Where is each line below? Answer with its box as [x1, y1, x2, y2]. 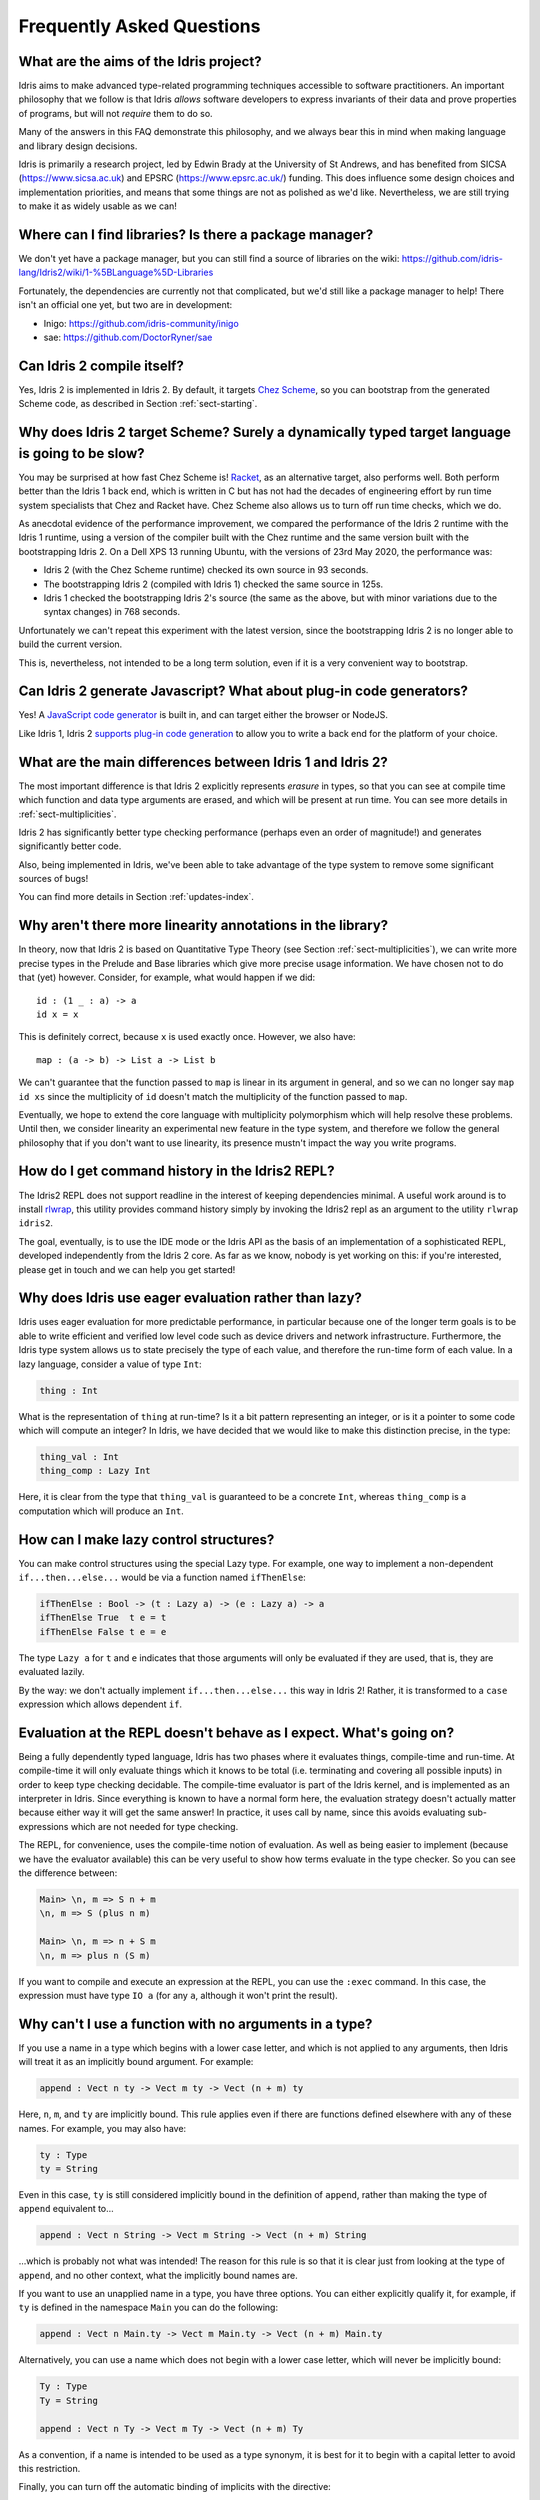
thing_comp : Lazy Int [39, 1465, 151, 1477]
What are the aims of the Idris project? [18, 53, 262, 70]
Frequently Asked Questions [18, 15, 261, 37]
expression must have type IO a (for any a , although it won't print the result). [18, 1989, 339, 2001]
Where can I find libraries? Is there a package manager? [18, 226, 374, 243]
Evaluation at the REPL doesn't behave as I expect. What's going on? [18, 1724, 455, 1741]
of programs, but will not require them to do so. [18, 107, 214, 119]
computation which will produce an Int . [18, 1505, 184, 1517]
